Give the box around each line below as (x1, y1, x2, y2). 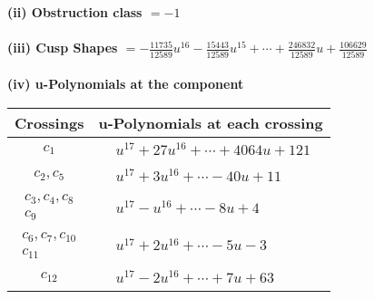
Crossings (15, 111, 84, 133)
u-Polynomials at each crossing (98, 111, 323, 133)
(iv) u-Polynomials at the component (7, 74, 244, 93)
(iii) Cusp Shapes (7, 38, 118, 57)
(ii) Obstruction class (7, 3, 143, 21)
